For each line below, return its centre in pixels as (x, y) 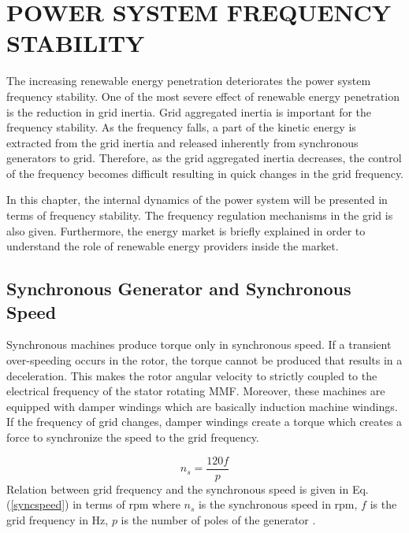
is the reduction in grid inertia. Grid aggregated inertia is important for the (189, 111)
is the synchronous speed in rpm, (278, 504)
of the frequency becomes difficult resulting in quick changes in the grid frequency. (205, 173)
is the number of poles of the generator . (218, 519)
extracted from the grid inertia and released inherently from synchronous (182, 142)
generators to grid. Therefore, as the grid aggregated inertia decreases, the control (204, 158)
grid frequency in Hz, (58, 519)
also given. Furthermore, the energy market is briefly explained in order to (186, 230)
